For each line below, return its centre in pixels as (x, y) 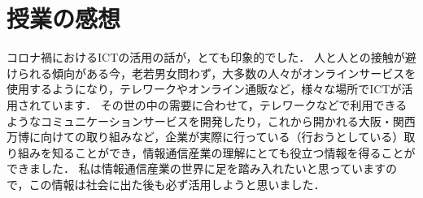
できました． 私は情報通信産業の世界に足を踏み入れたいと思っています (196, 168)
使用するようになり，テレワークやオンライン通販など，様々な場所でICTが (204, 89)
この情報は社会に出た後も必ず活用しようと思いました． (177, 184)
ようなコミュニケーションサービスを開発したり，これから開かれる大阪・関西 (211, 121)
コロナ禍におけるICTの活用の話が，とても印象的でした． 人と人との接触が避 (211, 57)
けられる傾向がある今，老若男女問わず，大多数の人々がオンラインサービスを (211, 73)
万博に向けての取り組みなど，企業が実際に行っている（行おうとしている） (205, 137)
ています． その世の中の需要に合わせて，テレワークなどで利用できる (224, 104)
